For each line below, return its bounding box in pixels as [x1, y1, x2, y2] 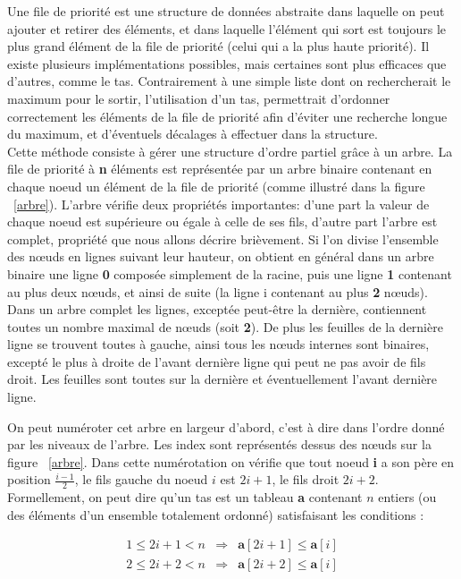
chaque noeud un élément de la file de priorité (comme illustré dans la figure [7, 176, 425, 195]
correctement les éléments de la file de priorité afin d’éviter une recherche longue [7, 106, 448, 125]
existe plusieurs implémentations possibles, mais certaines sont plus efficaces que [7, 54, 447, 72]
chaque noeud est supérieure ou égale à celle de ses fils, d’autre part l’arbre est [7, 212, 438, 231]
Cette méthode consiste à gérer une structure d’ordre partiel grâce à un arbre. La [7, 141, 453, 160]
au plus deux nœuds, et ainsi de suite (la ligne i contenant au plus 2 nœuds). [7, 282, 428, 301]
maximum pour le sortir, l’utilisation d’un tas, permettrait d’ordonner [7, 89, 390, 107]
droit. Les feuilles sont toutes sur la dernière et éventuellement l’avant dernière [7, 370, 438, 388]
